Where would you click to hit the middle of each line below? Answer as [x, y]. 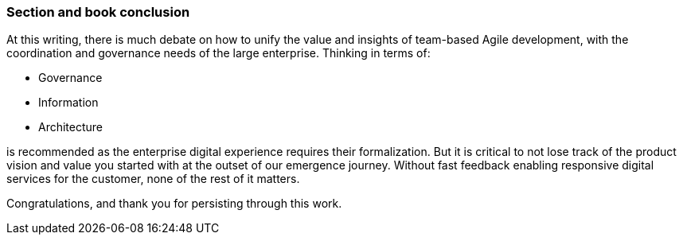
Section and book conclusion [98, 12]
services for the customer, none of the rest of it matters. [153, 179]
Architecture [71, 127]
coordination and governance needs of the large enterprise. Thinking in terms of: [219, 53]
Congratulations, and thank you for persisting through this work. [174, 204]
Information [68, 103]
